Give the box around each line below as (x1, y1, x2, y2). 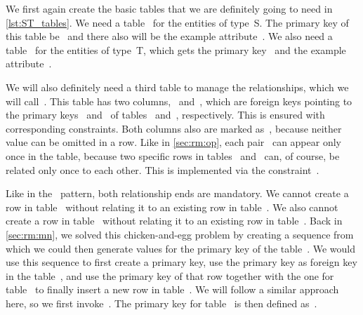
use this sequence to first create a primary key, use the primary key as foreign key (6, 255, 357, 269)
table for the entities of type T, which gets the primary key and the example (6, 42, 346, 57)
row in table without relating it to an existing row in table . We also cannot (6, 199, 338, 214)
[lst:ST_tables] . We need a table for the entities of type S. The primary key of (6, 15, 349, 29)
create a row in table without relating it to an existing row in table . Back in (6, 213, 343, 228)
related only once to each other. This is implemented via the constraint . (6, 162, 319, 177)
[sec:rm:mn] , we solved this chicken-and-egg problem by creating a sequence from (6, 227, 354, 241)
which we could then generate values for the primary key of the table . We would (6, 241, 355, 255)
